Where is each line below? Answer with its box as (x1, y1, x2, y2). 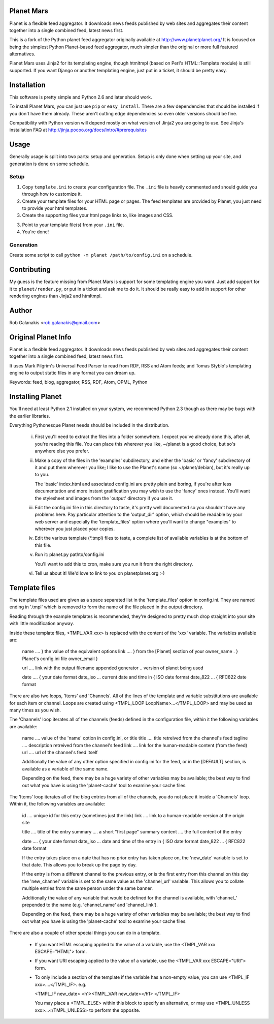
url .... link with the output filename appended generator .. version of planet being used (22, 665, 203, 671)
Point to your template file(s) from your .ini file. (22, 222, 124, 228)
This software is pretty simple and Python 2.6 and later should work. (9, 94, 152, 100)
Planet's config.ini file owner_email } (22, 656, 98, 662)
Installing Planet (9, 392, 62, 401)
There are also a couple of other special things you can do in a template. (9, 930, 161, 936)
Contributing (9, 265, 51, 274)
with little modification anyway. (9, 620, 75, 627)
